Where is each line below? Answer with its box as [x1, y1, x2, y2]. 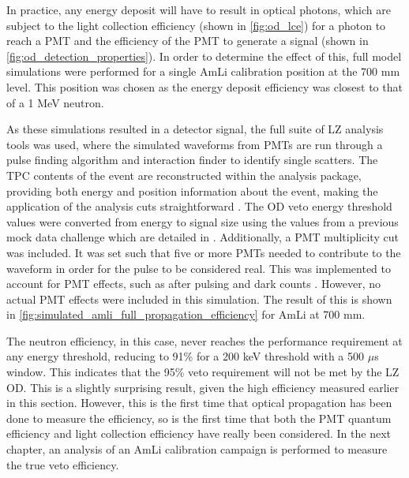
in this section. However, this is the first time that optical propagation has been [6, 394, 392, 411]
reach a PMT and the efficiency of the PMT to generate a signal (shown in [6, 32, 369, 49]
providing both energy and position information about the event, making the [6, 182, 378, 199]
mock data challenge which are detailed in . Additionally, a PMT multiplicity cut [6, 229, 399, 245]
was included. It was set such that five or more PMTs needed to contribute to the [6, 244, 401, 260]
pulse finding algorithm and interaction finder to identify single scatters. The [6, 151, 378, 168]
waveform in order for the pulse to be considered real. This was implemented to [6, 260, 392, 276]
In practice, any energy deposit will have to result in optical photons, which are [6, 2, 391, 17]
